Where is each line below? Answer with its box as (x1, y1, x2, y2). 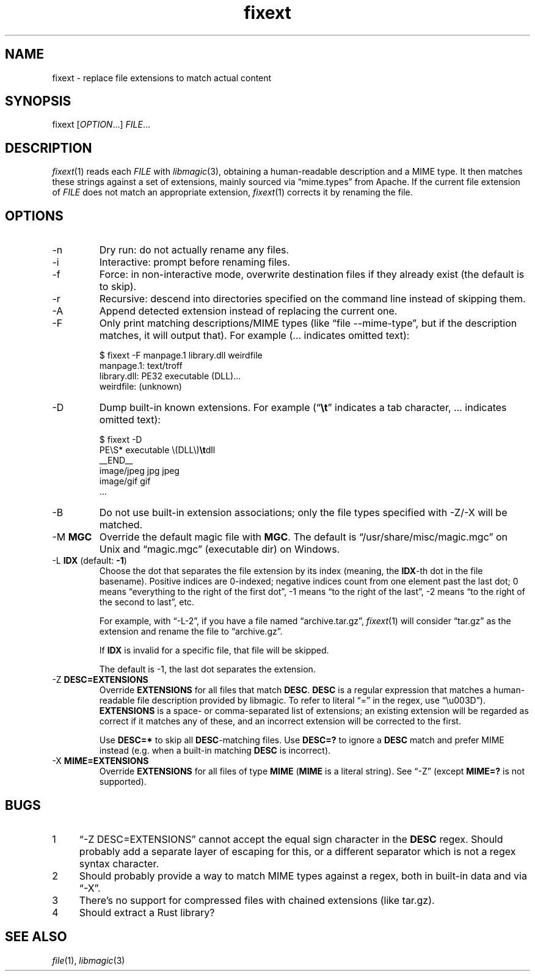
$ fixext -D (99, 434, 142, 445)
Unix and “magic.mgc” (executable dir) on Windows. (99, 543, 340, 556)
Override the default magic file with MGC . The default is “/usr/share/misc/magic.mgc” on (99, 531, 508, 544)
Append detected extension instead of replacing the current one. (99, 305, 398, 318)
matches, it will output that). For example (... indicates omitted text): (99, 329, 410, 342)
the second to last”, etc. (99, 597, 194, 608)
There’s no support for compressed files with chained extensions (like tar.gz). (79, 894, 435, 906)
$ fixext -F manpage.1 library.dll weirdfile (99, 350, 263, 361)
